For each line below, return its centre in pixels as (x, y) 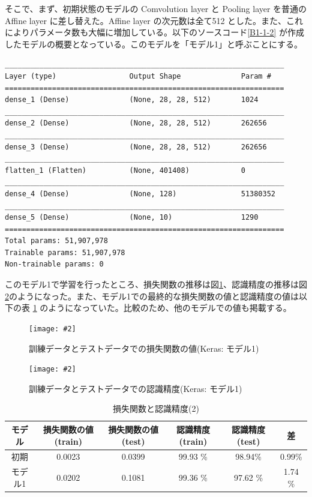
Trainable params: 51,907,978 (65, 252)
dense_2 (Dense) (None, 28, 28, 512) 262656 (136, 123)
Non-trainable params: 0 (54, 264)
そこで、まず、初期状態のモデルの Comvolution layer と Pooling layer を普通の (156, 8)
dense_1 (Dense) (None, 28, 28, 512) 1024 (132, 100)
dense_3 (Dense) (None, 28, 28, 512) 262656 (136, 147)
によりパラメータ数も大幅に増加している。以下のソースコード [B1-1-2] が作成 (154, 32)
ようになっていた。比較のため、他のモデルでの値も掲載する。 (170, 308)
